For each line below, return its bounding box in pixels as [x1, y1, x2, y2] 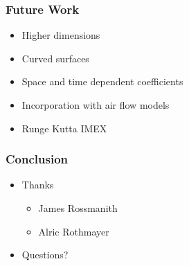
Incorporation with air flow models [21, 98, 170, 112]
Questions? [21, 247, 69, 262]
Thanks [21, 177, 54, 192]
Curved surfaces [21, 51, 89, 65]
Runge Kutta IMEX [21, 121, 107, 135]
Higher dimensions [21, 28, 100, 42]
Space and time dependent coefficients [21, 74, 183, 89]
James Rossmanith [38, 201, 118, 215]
